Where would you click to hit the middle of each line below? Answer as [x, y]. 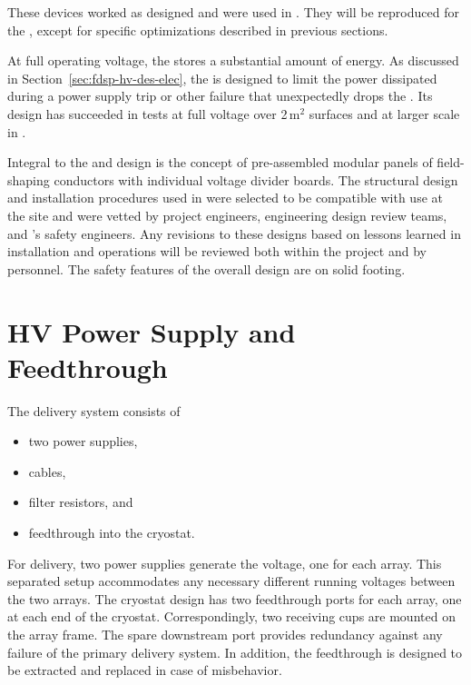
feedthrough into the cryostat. [112, 532]
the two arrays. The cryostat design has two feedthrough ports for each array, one [235, 598]
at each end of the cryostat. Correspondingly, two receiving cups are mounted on [231, 616]
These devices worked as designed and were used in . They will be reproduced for [233, 12]
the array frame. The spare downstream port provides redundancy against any [225, 634]
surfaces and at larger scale [384, 113]
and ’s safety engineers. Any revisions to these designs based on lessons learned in [234, 233]
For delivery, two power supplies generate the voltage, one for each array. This [225, 563]
